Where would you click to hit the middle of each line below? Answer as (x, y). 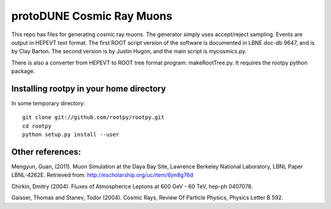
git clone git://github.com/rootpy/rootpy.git (93, 117)
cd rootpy (37, 126)
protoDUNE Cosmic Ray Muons (92, 16)
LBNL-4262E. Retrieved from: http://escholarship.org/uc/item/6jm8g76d (102, 175)
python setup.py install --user (71, 135)
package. (23, 71)
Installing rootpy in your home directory (89, 89)
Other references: (46, 152)
